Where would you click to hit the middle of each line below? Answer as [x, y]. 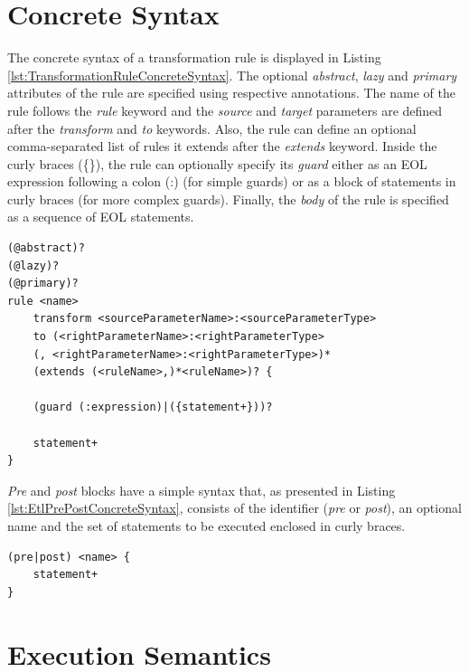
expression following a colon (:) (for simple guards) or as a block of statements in [232, 181]
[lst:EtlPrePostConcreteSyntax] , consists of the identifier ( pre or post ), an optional [234, 508]
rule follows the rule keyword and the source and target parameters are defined [225, 110]
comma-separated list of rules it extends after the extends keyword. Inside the [222, 146]
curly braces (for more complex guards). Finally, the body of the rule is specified [228, 199]
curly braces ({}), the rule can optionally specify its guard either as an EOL [217, 163]
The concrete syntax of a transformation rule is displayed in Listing [194, 57]
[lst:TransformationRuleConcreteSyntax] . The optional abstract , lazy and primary [232, 75]
